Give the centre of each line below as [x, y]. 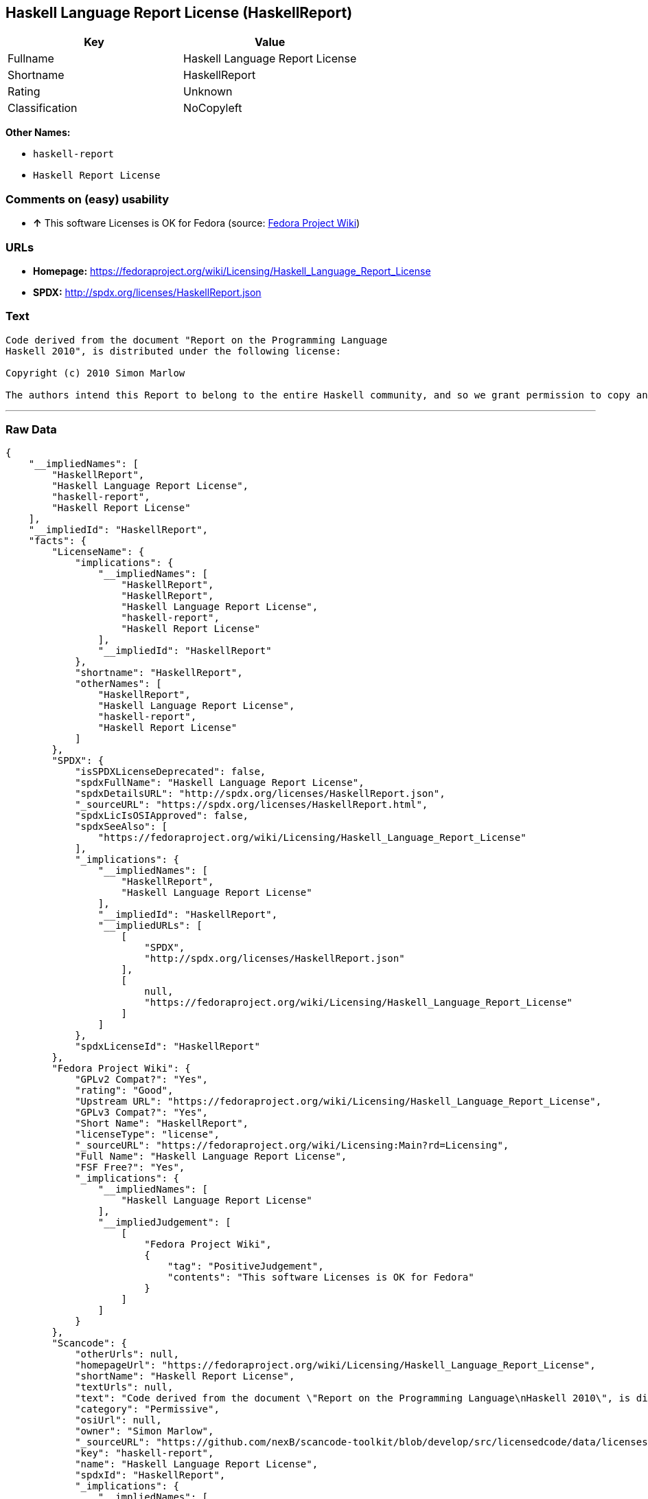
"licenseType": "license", [147, 1135]
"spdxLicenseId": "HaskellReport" [167, 1047]
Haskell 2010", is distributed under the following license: [173, 351]
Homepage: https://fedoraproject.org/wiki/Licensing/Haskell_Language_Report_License [232, 271]
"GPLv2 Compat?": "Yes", [142, 1080]
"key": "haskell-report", [144, 1453]
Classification [43, 108]
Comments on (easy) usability [88, 199]
